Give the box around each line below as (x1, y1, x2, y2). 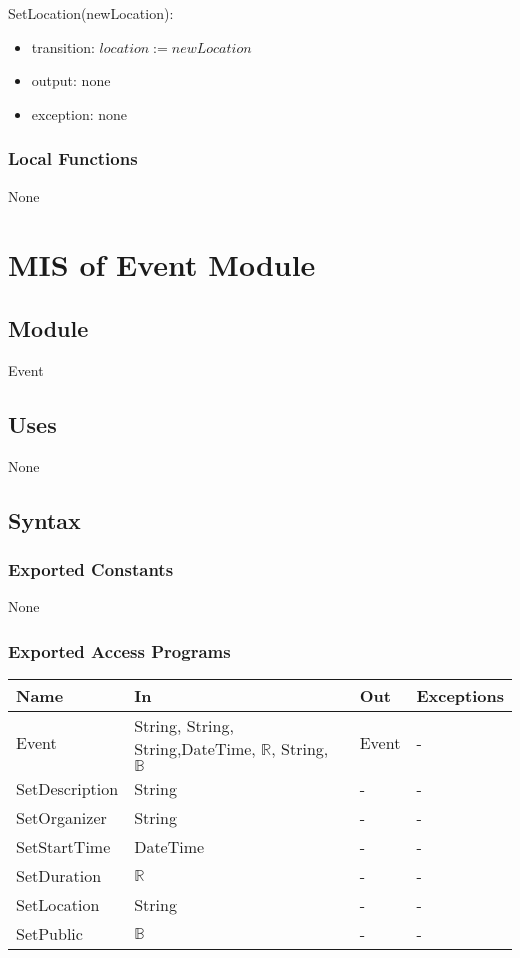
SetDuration (16, 863, 102, 887)
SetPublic (16, 921, 83, 945)
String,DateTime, (134, 736, 256, 760)
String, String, (134, 713, 234, 737)
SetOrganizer (16, 805, 107, 829)
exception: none (31, 103, 128, 124)
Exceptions (416, 683, 504, 707)
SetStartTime (16, 834, 111, 858)
